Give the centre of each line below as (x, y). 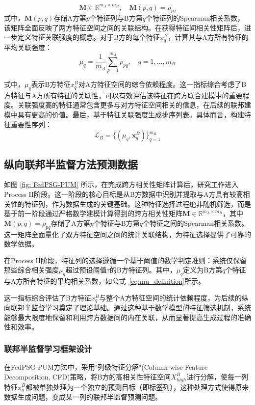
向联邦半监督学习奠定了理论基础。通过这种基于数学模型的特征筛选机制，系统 (127, 308)
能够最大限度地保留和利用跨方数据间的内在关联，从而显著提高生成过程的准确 (127, 317)
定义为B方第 (203, 270)
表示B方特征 (51, 84)
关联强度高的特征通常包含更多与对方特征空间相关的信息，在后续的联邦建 (134, 105)
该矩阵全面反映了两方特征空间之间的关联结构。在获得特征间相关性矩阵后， (124, 27)
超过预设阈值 (86, 270)
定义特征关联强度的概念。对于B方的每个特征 (89, 37)
